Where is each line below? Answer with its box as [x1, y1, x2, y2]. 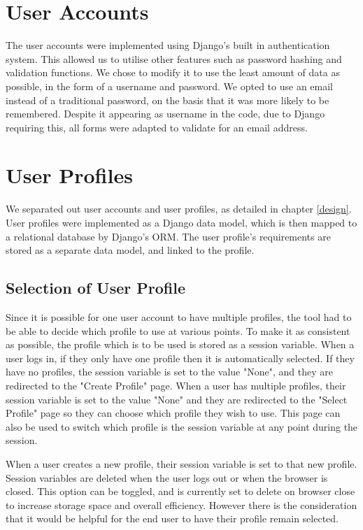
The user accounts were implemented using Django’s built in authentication [6, 38, 330, 52]
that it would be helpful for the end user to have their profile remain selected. [6, 511, 339, 526]
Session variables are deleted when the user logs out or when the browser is [6, 470, 328, 485]
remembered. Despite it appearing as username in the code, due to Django [6, 106, 325, 121]
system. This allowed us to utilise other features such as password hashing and [6, 51, 342, 66]
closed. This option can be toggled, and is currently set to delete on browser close [6, 484, 355, 499]
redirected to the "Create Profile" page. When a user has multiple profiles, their [6, 378, 346, 392]
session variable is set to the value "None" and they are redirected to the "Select [6, 392, 348, 406]
